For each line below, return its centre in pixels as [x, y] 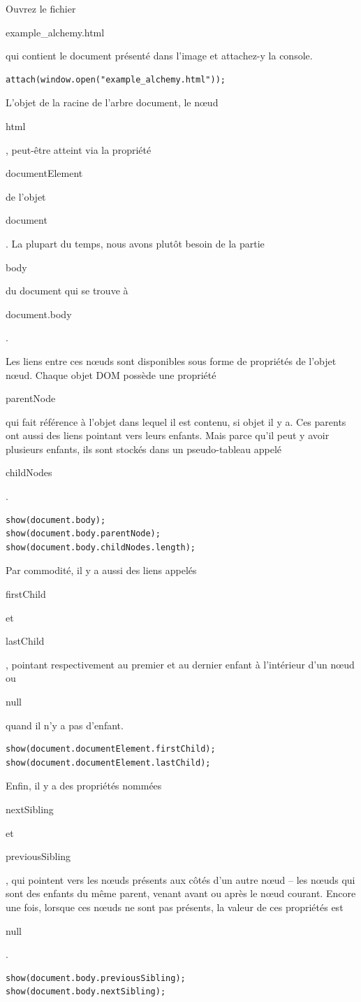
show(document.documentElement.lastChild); [108, 763]
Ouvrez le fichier [41, 8]
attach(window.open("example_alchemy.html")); [116, 79]
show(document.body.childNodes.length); [101, 547]
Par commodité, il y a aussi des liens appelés [101, 570]
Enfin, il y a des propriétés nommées [84, 786]
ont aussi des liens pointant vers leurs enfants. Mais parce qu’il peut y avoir [168, 435]
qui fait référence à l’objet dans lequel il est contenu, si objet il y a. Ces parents [176, 421]
